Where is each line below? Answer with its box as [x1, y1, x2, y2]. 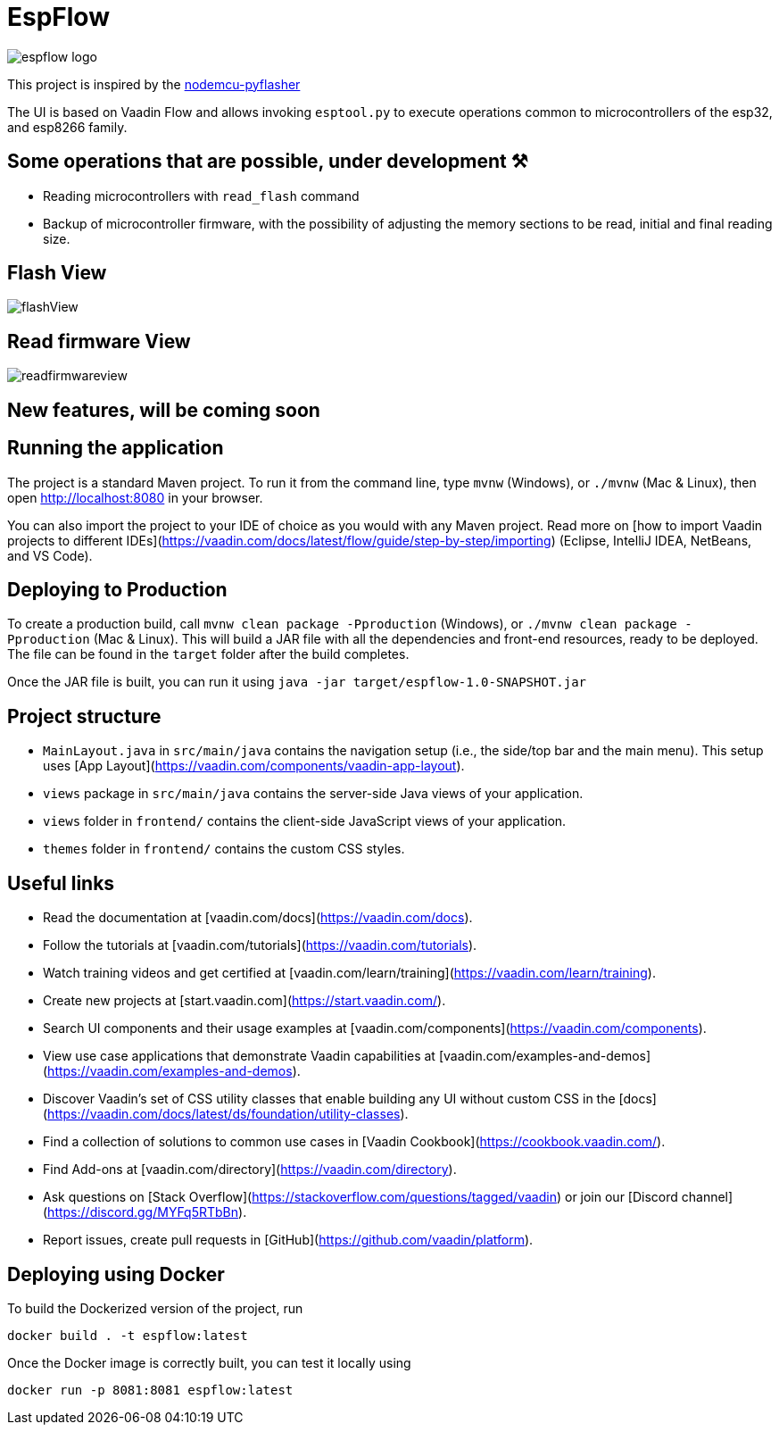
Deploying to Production [7, 578, 228, 601]
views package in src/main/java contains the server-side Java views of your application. [43, 786, 584, 802]
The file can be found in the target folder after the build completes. [7, 646, 410, 662]
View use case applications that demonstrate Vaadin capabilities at [43, 1048, 435, 1064]
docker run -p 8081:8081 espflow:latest [7, 1382, 294, 1397]
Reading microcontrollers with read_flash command [43, 187, 360, 204]
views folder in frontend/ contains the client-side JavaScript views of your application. [43, 813, 567, 829]
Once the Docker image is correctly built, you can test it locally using [7, 1354, 411, 1370]
